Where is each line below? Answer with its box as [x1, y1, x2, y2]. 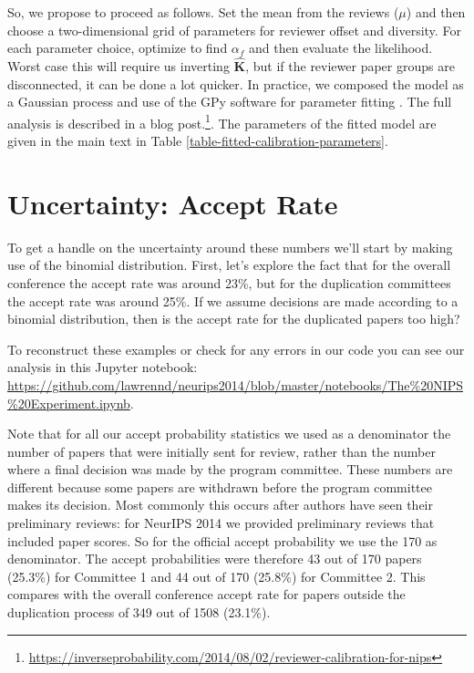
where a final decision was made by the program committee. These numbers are [7, 460, 453, 479]
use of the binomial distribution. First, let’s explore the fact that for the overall [7, 255, 451, 274]
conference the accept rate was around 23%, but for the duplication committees [7, 273, 451, 292]
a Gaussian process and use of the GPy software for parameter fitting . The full [7, 92, 452, 111]
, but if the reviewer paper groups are [245, 57, 455, 75]
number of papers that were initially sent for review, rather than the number [7, 441, 436, 461]
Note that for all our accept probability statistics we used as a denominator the [7, 424, 451, 443]
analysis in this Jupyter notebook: [7, 357, 198, 377]
